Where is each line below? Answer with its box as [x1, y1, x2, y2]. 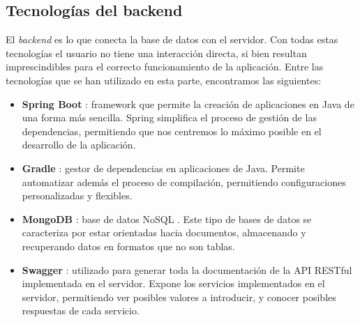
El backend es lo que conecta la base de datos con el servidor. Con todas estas [6, 32, 338, 47]
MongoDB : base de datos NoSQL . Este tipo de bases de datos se [22, 211, 312, 226]
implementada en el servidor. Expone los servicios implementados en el [22, 276, 325, 291]
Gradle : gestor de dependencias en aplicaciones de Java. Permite [22, 160, 305, 175]
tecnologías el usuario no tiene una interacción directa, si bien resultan [6, 45, 307, 60]
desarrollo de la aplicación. [22, 137, 136, 152]
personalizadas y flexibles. [22, 188, 133, 203]
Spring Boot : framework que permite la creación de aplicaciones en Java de [22, 96, 354, 111]
